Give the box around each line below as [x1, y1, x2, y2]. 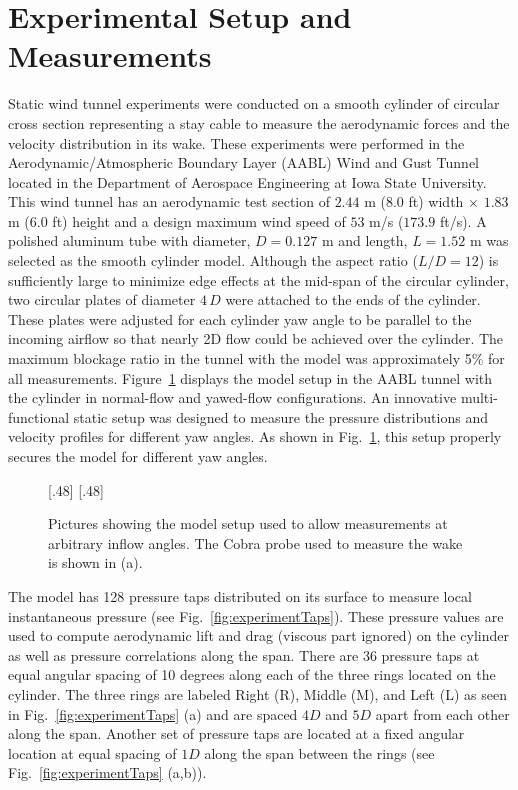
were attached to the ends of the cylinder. [225, 289, 481, 310]
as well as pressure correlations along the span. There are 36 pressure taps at [8, 644, 480, 665]
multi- [460, 387, 498, 408]
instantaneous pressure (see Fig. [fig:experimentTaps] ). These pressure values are [8, 605, 504, 626]
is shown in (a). [48, 552, 143, 573]
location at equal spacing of [8, 742, 177, 763]
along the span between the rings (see [204, 742, 435, 763]
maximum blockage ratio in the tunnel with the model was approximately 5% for [8, 348, 505, 369]
